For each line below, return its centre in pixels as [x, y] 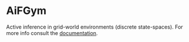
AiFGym [26, 11]
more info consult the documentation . [52, 33]
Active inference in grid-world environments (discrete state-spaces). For [95, 27]
